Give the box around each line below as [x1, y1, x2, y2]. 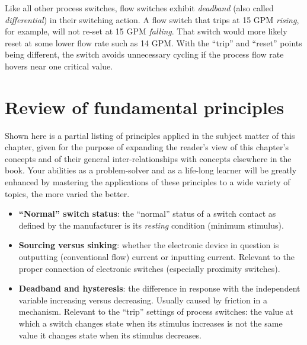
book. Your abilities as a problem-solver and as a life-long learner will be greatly [5, 164, 297, 176]
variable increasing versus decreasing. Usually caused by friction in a [18, 293, 267, 306]
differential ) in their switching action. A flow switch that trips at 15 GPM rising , [5, 13, 299, 26]
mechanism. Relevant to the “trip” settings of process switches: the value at [18, 305, 293, 318]
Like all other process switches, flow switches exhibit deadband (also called [5, 2, 274, 14]
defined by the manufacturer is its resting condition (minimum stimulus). [18, 219, 284, 231]
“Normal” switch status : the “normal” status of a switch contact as [18, 207, 276, 220]
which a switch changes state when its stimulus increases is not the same [18, 317, 283, 329]
